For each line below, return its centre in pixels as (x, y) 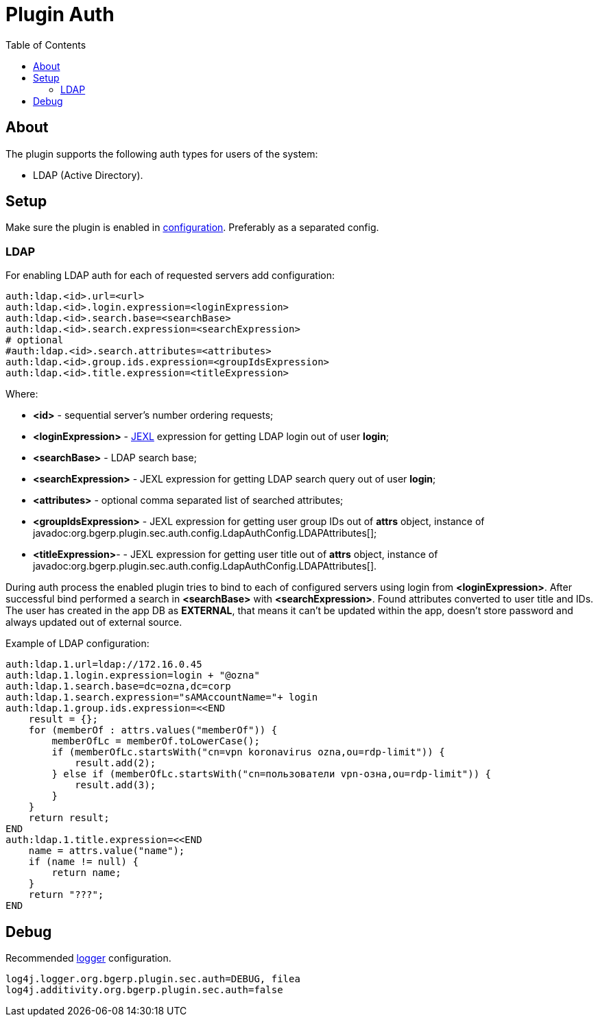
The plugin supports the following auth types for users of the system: (162, 154)
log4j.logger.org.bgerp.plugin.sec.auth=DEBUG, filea (153, 979)
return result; (69, 818)
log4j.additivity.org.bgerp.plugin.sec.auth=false (144, 990)
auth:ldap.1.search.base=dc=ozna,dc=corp (118, 686)
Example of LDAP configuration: (77, 644)
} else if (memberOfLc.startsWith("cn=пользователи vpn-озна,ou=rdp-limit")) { (272, 774)
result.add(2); (116, 763)
